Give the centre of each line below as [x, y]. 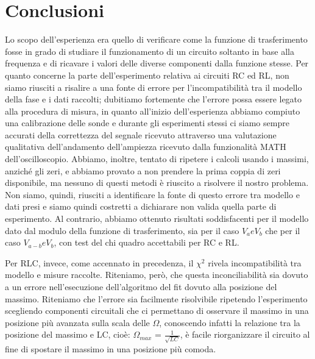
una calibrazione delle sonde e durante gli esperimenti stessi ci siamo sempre [147, 123]
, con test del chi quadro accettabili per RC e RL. [147, 242]
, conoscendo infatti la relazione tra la [230, 322]
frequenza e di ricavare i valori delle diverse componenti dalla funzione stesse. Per [157, 63]
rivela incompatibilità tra [255, 262]
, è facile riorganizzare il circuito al [245, 334]
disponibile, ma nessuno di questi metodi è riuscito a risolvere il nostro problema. [157, 183]
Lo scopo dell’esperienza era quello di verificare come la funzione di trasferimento [156, 39]
